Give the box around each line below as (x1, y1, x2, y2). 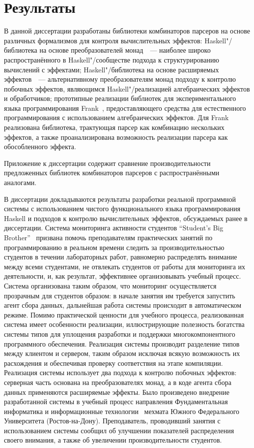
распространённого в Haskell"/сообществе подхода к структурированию (4, 54, 219, 64)
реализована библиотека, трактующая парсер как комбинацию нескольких (4, 122, 225, 132)
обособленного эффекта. (4, 141, 76, 152)
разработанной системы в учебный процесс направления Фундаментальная (4, 396, 228, 407)
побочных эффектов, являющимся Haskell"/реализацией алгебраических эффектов (4, 83, 250, 94)
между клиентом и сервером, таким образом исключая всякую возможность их (4, 348, 240, 358)
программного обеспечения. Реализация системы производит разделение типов (4, 338, 240, 349)
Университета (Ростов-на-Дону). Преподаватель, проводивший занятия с (4, 416, 221, 426)
